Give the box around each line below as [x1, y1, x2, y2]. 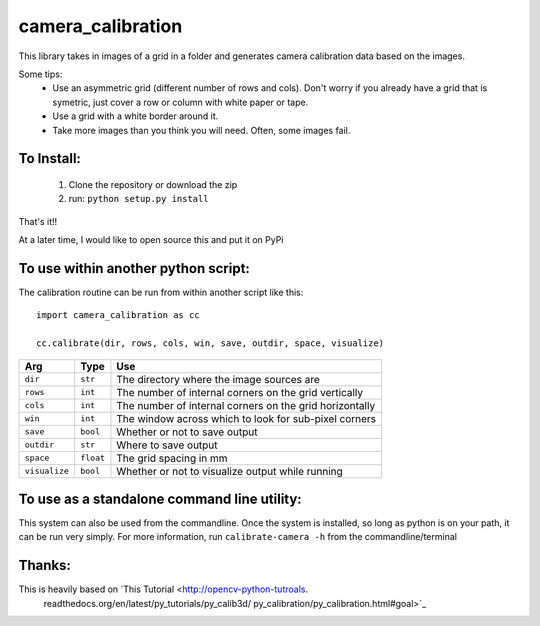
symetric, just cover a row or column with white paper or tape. [52, 96, 309, 108]
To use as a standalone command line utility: [18, 490, 302, 507]
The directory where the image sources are [116, 372, 320, 386]
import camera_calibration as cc [36, 310, 200, 321]
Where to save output [116, 438, 219, 452]
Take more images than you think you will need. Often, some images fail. [52, 124, 351, 136]
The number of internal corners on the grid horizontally [116, 398, 376, 412]
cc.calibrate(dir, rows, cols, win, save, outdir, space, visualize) [36, 338, 385, 349]
